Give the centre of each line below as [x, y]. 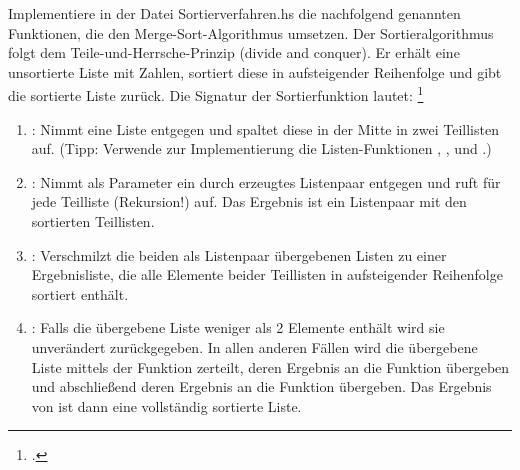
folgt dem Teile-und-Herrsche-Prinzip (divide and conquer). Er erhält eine [234, 52]
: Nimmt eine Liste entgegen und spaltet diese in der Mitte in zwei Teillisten [265, 128]
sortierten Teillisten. [93, 221]
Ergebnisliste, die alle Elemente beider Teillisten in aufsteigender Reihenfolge [267, 274]
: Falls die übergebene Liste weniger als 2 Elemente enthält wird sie [238, 327]
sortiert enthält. [80, 293]
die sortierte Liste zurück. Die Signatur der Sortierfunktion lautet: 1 [216, 94]
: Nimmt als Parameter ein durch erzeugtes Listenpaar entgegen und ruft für [266, 181]
